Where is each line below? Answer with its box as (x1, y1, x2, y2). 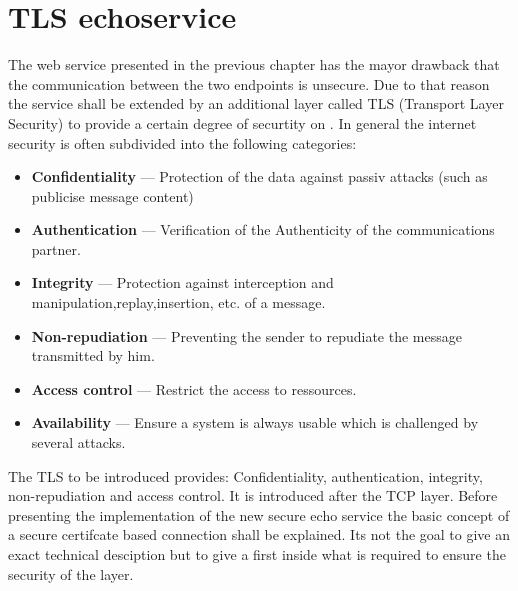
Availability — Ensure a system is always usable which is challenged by (31, 412, 479, 433)
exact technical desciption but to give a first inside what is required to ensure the (8, 544, 506, 564)
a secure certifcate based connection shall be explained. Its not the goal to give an (8, 524, 511, 545)
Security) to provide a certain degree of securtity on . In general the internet (8, 112, 477, 133)
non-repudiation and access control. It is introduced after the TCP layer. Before (8, 485, 498, 506)
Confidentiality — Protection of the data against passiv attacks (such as (31, 166, 488, 187)
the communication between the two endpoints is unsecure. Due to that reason (8, 73, 490, 94)
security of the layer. (8, 563, 134, 584)
